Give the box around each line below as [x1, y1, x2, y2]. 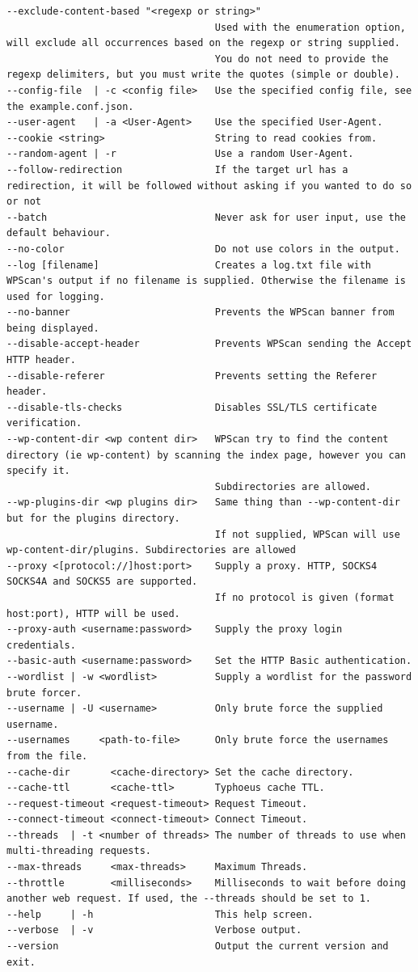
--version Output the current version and [6, 940, 389, 953]
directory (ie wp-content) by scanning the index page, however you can [6, 449, 406, 461]
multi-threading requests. [6, 845, 151, 857]
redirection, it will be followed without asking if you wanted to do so [6, 180, 412, 192]
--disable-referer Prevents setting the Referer [6, 370, 378, 382]
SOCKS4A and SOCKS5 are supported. [6, 576, 198, 588]
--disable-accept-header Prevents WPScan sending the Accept [6, 338, 412, 350]
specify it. [6, 465, 70, 477]
